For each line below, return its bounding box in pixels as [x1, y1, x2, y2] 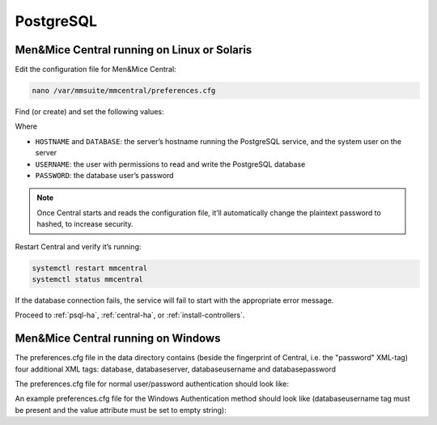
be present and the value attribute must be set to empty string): [15, 405, 227, 414]
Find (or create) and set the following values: [15, 107, 164, 117]
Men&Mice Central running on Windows [15, 332, 221, 346]
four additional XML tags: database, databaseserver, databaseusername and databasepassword [15, 364, 336, 374]
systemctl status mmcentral [32, 274, 143, 283]
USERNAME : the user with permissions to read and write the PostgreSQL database [35, 159, 306, 169]
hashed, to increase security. [36, 219, 134, 229]
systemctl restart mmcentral [32, 263, 148, 273]
